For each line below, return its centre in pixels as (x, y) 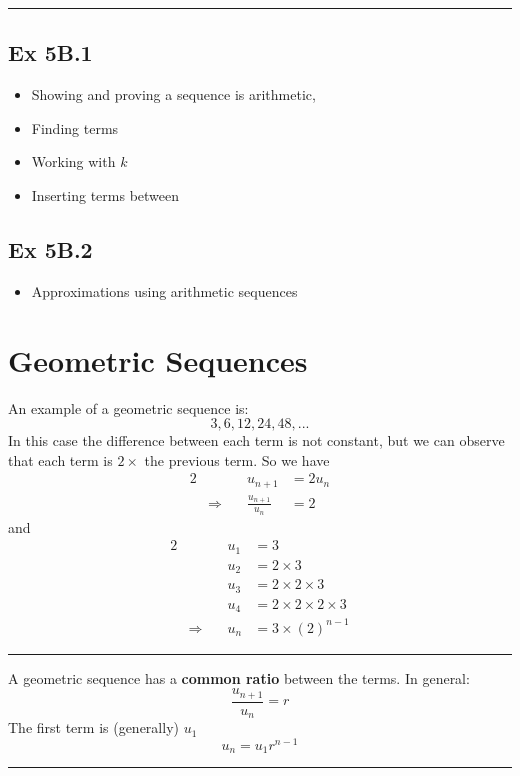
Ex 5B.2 (50, 248)
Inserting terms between (105, 194)
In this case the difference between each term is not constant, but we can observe (256, 440)
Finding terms (75, 127)
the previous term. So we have (237, 459)
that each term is (60, 459)
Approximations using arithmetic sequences (164, 290)
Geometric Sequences (158, 359)
